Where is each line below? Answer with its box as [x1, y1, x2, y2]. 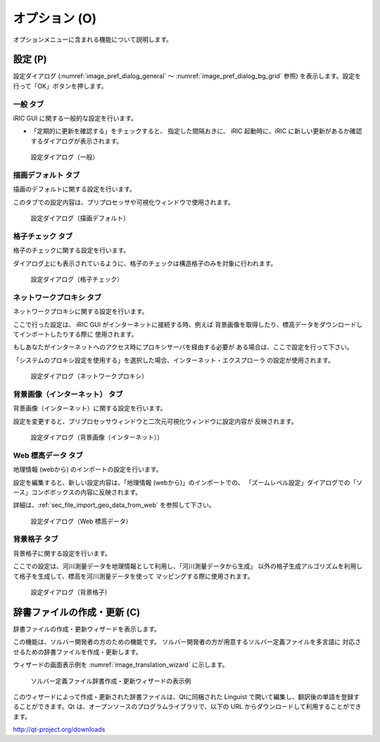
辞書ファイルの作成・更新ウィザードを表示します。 [13, 624, 161, 633]
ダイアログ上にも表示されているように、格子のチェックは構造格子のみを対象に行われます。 [13, 259, 277, 268]
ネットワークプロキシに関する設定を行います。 [13, 307, 148, 316]
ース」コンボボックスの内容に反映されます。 [13, 488, 142, 496]
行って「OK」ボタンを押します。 [13, 82, 108, 90]
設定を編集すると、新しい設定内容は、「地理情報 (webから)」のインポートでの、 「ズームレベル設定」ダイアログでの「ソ [13, 478, 363, 486]
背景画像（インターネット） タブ [13, 389, 123, 399]
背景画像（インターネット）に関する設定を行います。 [13, 404, 167, 413]
